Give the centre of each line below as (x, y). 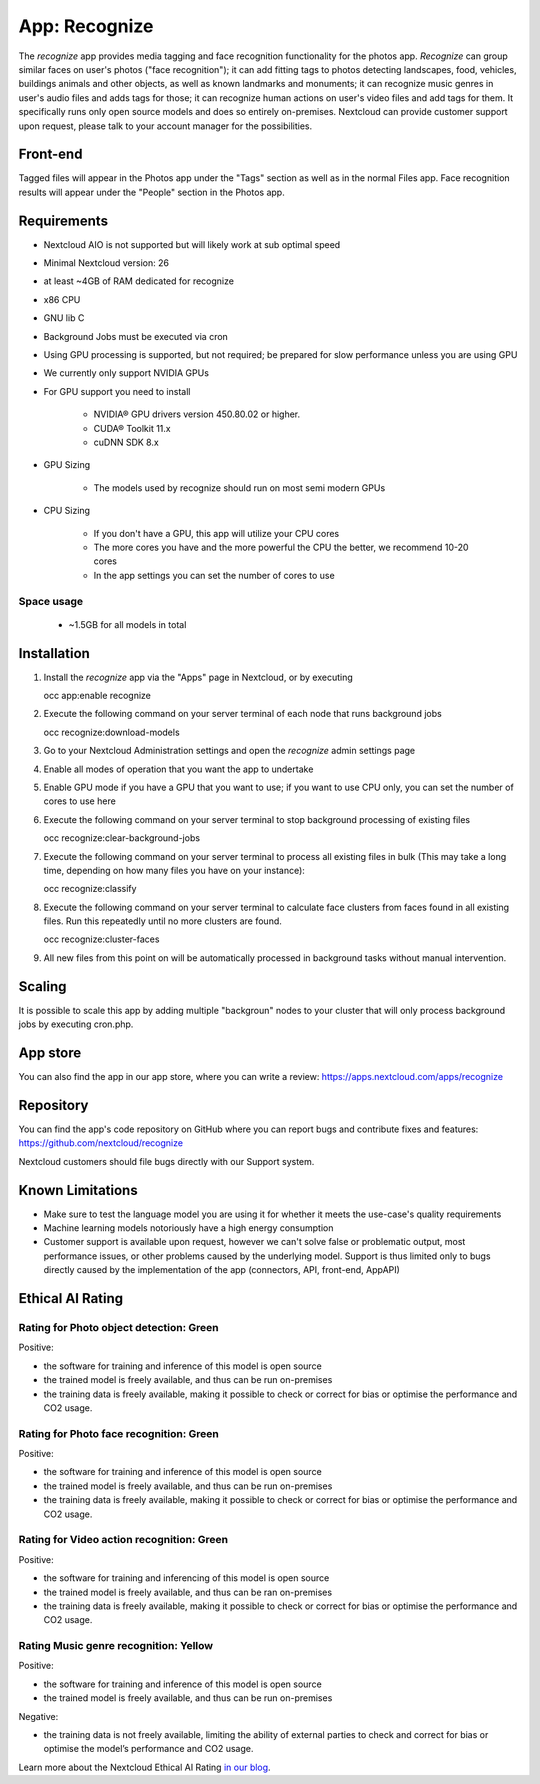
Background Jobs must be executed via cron (136, 336)
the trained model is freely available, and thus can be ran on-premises (188, 1592)
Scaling (42, 986)
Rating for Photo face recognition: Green (119, 1433)
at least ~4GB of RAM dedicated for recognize (139, 281)
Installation (54, 653)
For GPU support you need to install (117, 391)
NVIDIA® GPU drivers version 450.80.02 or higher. (197, 414)
